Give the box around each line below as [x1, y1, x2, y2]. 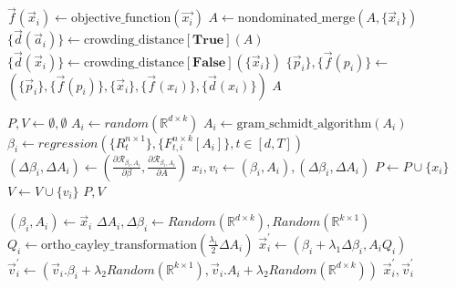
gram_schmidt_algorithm [236, 117, 372, 130]
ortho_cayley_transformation [40, 238, 197, 252]
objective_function [70, 12, 171, 26]
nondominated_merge [237, 12, 356, 26]
